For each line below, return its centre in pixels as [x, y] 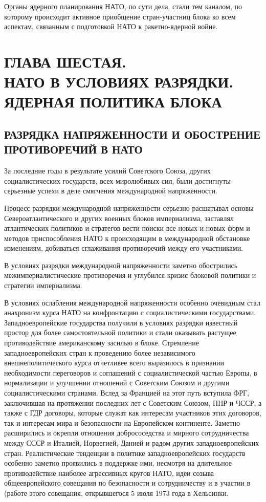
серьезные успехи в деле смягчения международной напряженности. [111, 191]
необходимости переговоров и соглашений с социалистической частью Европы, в [131, 372]
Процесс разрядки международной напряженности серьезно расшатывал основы [129, 208]
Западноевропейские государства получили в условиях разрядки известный [121, 322]
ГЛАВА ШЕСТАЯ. [65, 61]
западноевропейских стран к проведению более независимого [100, 352]
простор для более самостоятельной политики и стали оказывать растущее [120, 332]
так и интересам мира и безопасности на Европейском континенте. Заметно [122, 422]
